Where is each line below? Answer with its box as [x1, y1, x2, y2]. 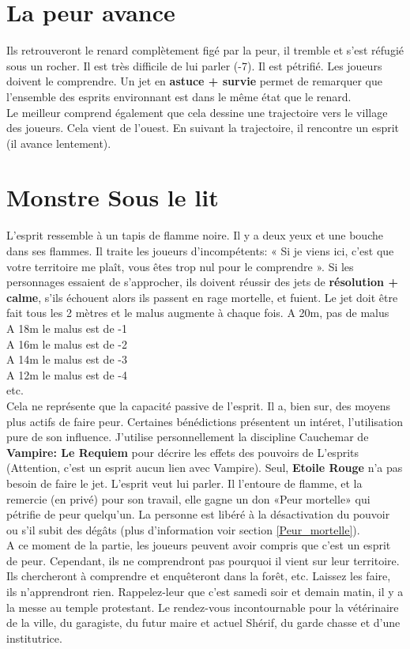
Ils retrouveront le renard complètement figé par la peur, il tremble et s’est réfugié [6, 42, 404, 58]
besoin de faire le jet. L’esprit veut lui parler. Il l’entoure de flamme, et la [6, 474, 363, 491]
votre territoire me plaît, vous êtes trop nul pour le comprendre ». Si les [6, 258, 354, 274]
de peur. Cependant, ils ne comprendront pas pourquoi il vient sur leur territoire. [6, 552, 400, 568]
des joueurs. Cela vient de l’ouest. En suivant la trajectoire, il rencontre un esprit [6, 119, 400, 136]
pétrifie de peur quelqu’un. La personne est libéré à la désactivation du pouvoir [6, 506, 390, 523]
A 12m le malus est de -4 [6, 366, 127, 383]
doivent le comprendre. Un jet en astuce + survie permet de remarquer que [6, 73, 383, 89]
